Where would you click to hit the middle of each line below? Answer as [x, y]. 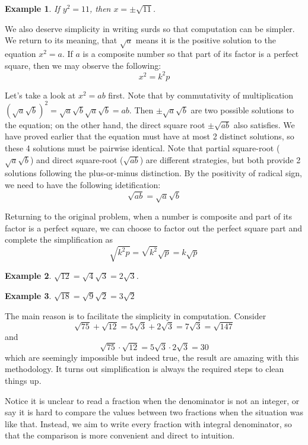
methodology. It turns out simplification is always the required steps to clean [145, 369]
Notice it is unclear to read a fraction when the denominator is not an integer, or [152, 400]
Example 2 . [28, 276]
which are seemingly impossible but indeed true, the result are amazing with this [152, 357]
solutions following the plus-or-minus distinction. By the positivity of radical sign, [153, 173]
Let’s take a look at [40, 95]
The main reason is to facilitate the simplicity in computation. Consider [136, 315]
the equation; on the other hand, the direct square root [105, 124]
